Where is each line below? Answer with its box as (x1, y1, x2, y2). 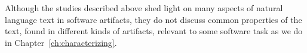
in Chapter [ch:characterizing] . (5, 36, 117, 48)
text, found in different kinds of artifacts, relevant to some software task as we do (5, 25, 303, 37)
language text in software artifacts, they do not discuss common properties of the (5, 13, 302, 25)
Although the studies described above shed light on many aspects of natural (5, 2, 283, 14)
